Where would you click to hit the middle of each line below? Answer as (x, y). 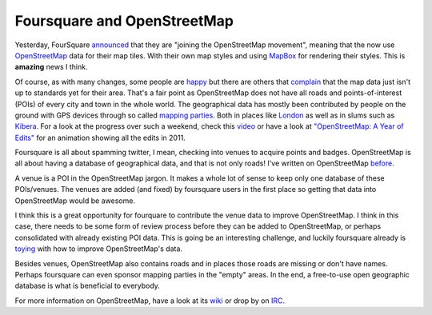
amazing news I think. (51, 67)
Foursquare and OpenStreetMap (124, 21)
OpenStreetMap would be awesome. (75, 201)
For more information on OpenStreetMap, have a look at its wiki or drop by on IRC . (150, 301)
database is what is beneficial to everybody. (87, 286)
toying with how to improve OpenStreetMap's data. (99, 249)
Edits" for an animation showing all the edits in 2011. (100, 138)
